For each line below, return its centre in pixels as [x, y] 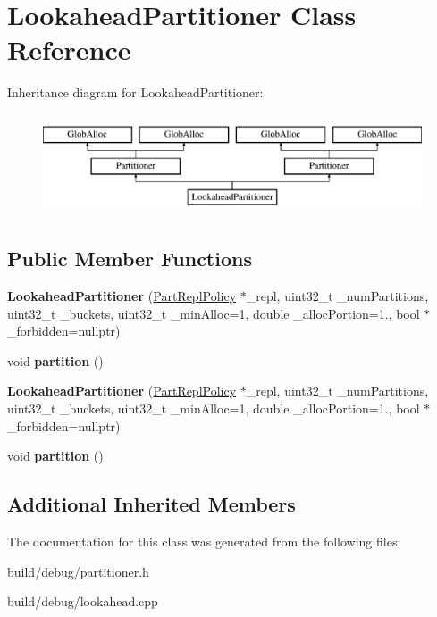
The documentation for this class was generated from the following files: [204, 542]
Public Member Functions [130, 258]
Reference [69, 50]
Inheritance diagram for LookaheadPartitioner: [135, 92]
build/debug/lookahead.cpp [83, 601]
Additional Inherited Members [151, 504]
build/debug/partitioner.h [78, 571]
